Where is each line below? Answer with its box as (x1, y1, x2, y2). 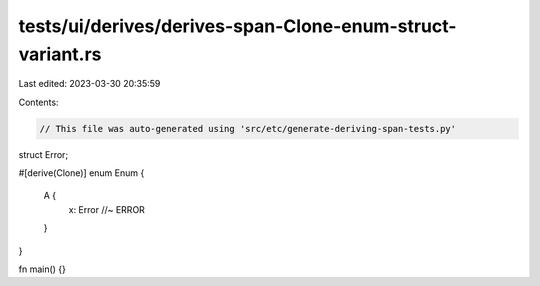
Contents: (18, 96, 59, 108)
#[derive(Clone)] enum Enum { (18, 167, 145, 179)
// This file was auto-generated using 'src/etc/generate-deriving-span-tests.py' (39, 123, 457, 134)
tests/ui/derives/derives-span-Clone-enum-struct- (18, 15, 457, 37)
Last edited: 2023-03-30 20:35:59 (18, 78, 161, 90)
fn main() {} (18, 263, 67, 275)
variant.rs (18, 43, 102, 65)
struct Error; (18, 148, 69, 160)
